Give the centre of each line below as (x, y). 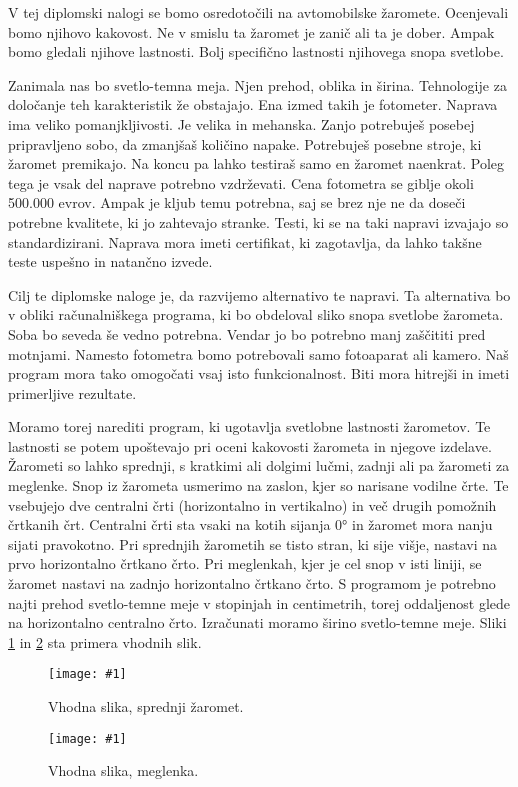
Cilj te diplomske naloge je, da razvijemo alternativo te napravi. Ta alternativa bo (259, 294)
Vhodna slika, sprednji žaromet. (146, 706)
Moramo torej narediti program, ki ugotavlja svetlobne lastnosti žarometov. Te (249, 426)
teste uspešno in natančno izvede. (110, 261)
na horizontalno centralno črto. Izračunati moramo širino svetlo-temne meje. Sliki (257, 622)
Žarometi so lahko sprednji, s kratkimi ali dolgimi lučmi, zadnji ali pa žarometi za (259, 465)
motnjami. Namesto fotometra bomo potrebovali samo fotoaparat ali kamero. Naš (258, 353)
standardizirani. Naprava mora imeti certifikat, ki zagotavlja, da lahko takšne (245, 241)
